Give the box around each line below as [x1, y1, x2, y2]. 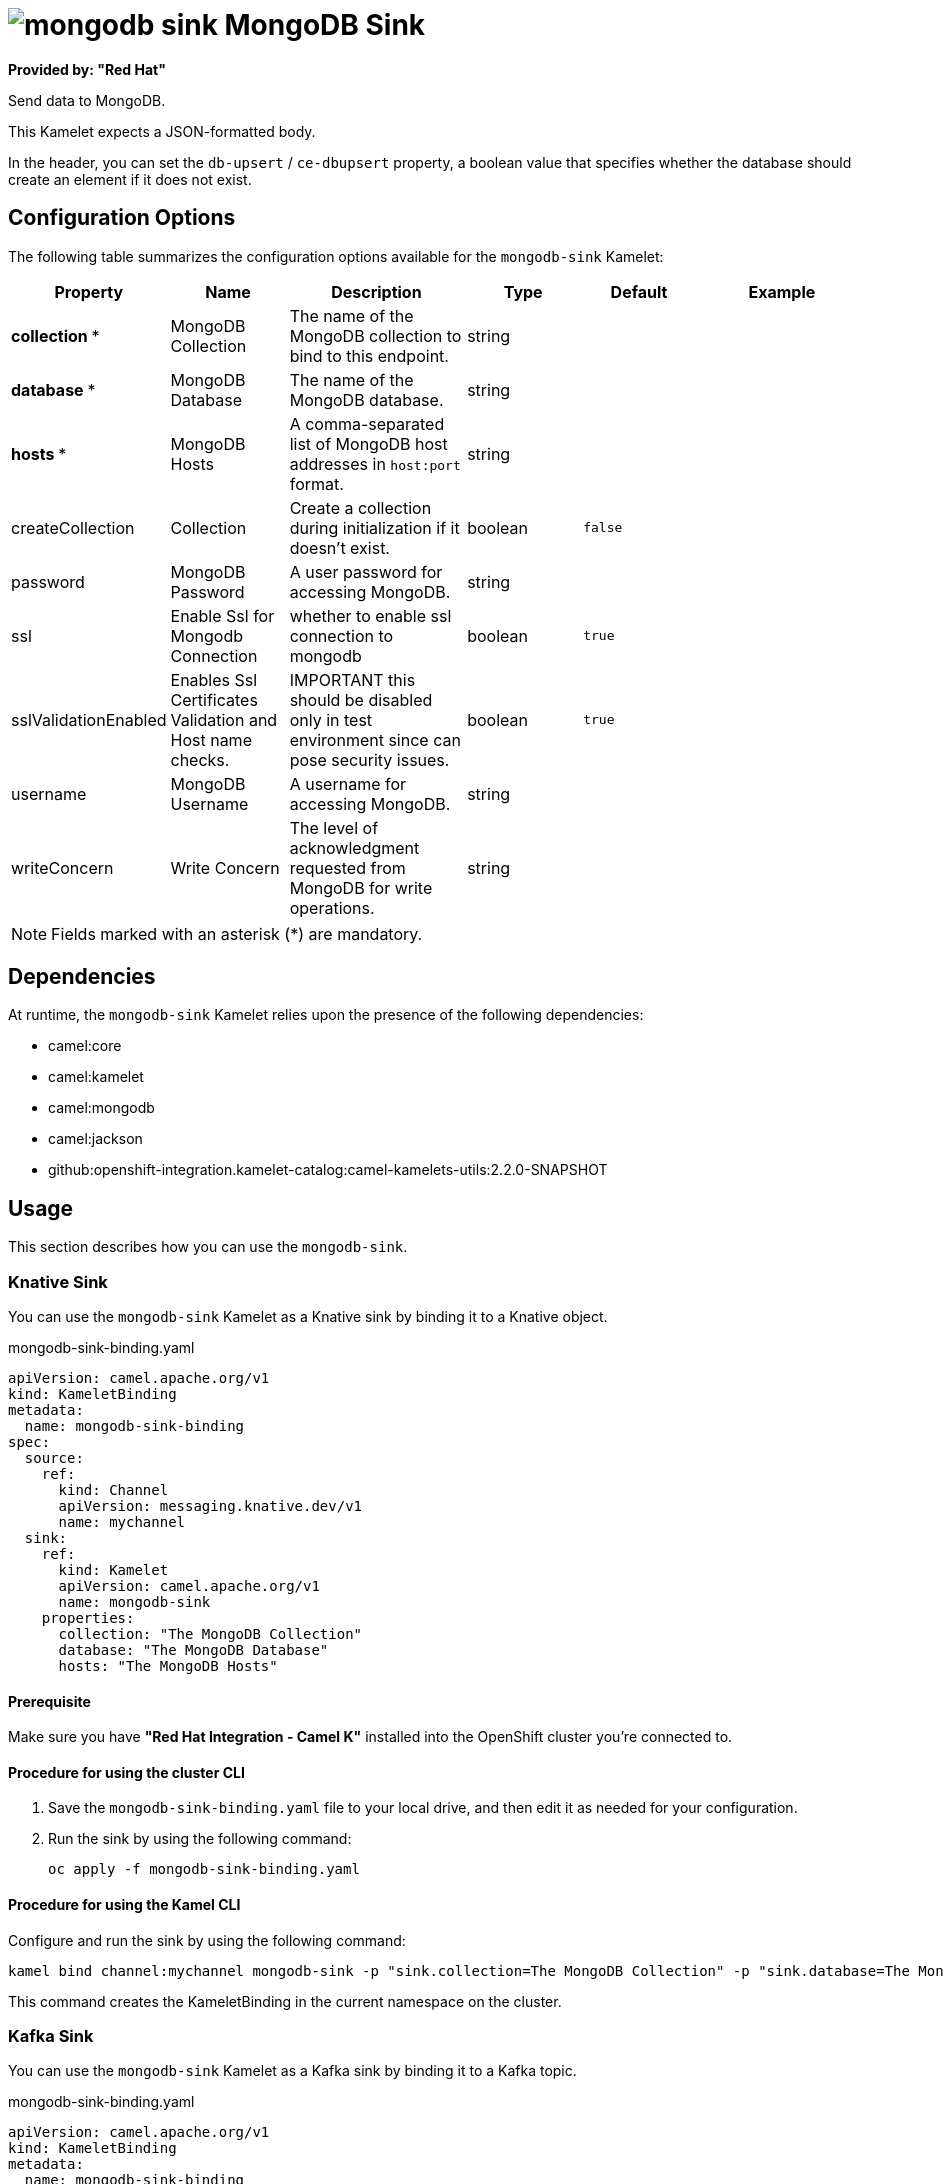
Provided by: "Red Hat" [8, 60, 166, 78]
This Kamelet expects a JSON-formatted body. [8, 122, 316, 140]
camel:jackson [48, 1130, 143, 1148]
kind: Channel [58, 1482, 169, 1499]
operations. [289, 897, 375, 918]
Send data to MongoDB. [8, 91, 166, 109]
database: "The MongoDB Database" [58, 1642, 329, 1659]
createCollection [11, 517, 135, 538]
